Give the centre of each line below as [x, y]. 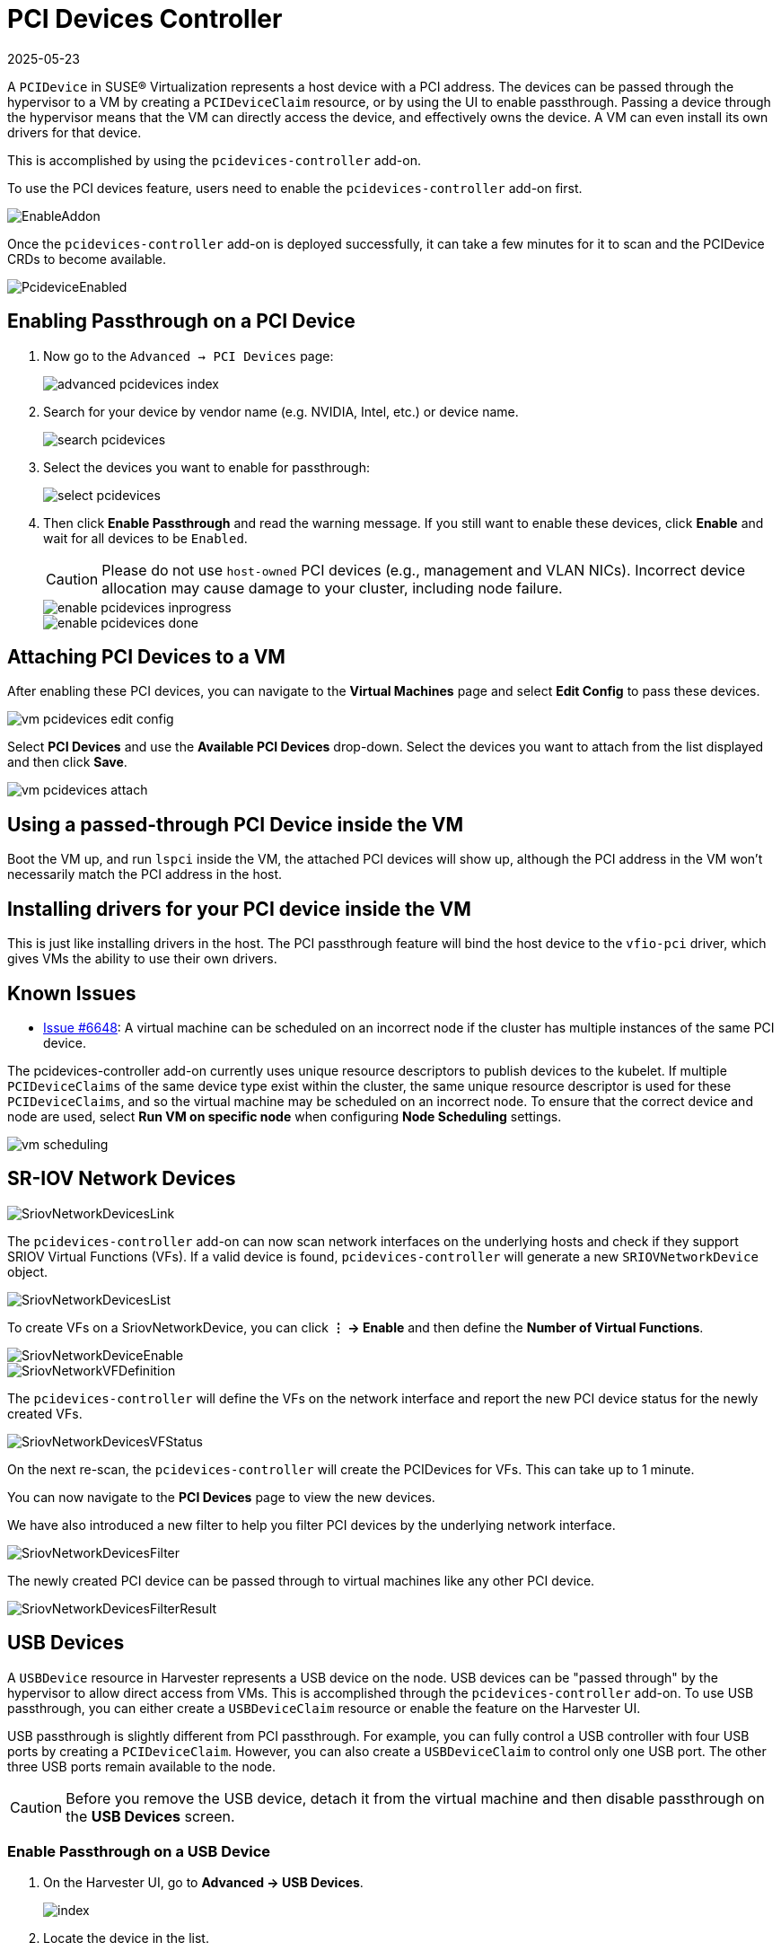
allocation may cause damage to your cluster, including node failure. [332, 588]
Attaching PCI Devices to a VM [146, 657]
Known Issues [72, 993]
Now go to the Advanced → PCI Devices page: [189, 356]
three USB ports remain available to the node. [141, 1766]
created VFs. [45, 1413]
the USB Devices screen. [150, 1816]
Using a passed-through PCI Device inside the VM [236, 824]
